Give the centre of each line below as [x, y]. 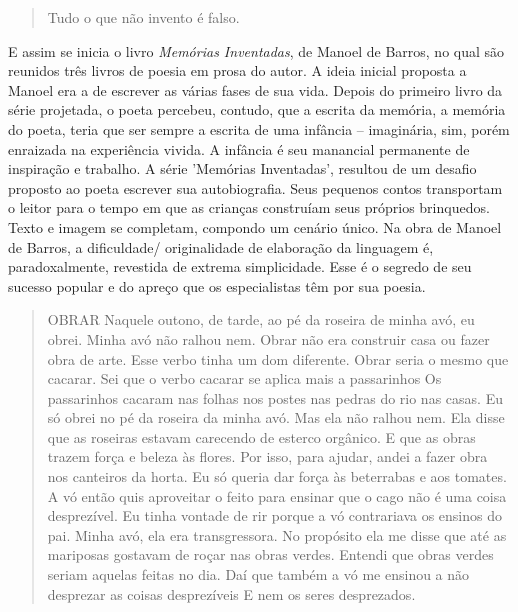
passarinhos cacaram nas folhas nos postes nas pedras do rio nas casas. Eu [275, 397]
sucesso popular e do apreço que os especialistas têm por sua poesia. [217, 285]
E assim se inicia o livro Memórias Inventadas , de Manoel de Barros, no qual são [256, 50]
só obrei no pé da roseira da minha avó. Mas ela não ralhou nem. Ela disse [276, 417]
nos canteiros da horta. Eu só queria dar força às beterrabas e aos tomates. [277, 476]
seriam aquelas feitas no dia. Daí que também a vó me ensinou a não [258, 574]
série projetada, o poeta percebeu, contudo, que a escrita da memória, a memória [257, 109]
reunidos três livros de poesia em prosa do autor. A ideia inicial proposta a [237, 70]
